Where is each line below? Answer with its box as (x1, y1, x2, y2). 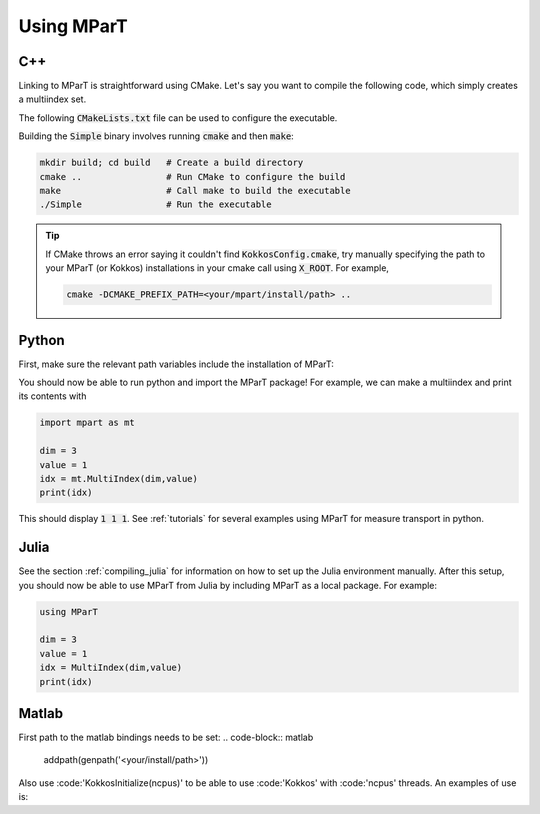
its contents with (18, 390, 87, 402)
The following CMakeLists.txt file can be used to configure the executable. (18, 111, 338, 124)
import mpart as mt (39, 417, 135, 429)
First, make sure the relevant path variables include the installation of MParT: (18, 358, 334, 370)
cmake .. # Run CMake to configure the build (39, 171, 346, 182)
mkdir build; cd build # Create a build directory (39, 157, 304, 169)
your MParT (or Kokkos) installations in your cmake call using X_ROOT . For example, (45, 262, 390, 274)
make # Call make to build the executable (39, 185, 351, 196)
